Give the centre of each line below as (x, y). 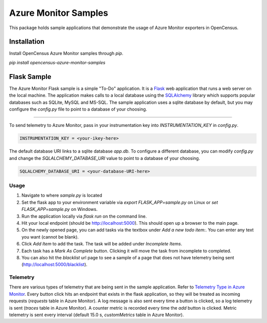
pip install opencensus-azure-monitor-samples (57, 62)
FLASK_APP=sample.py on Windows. (60, 209)
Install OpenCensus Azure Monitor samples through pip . (66, 53)
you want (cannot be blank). (50, 237)
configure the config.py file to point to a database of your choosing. (78, 109)
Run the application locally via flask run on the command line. (84, 216)
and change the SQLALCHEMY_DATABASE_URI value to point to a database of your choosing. (105, 158)
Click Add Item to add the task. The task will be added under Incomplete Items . (102, 244)
